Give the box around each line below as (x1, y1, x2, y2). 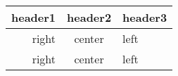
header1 (11, 9, 56, 25)
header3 (122, 9, 167, 25)
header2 (67, 9, 112, 25)
